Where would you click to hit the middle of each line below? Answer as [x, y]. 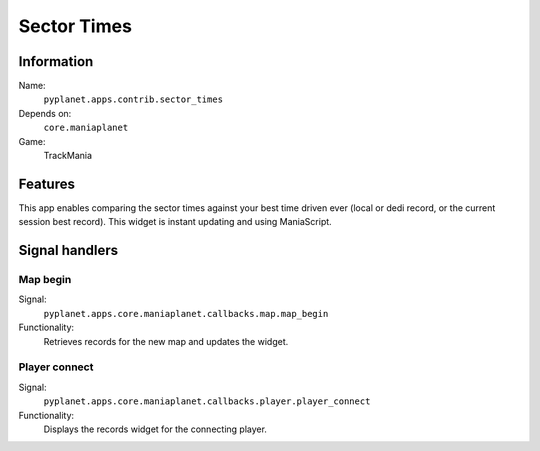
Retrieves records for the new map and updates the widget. [166, 341]
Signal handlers [68, 250]
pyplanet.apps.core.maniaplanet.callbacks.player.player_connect [207, 401]
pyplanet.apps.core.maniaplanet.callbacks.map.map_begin [186, 313]
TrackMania [68, 156]
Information [56, 61]
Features [46, 183]
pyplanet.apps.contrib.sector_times [133, 99]
